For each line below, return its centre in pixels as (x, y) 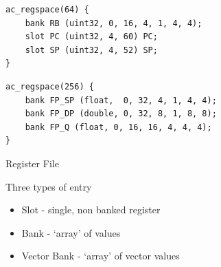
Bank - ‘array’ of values (71, 232)
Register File (32, 163)
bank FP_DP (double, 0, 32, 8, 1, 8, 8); (121, 114)
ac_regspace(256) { (50, 86)
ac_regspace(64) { (47, 10)
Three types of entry (49, 186)
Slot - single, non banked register (91, 210)
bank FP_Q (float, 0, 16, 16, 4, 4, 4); (118, 127)
